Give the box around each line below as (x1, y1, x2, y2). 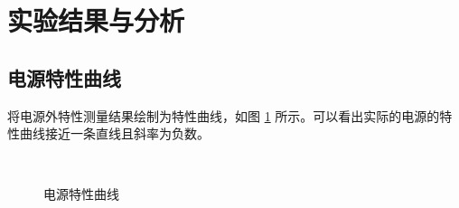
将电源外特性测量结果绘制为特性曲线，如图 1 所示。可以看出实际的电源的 (7, 106, 440, 125)
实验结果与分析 (7, 2, 185, 39)
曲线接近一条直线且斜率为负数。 (19, 124, 210, 143)
